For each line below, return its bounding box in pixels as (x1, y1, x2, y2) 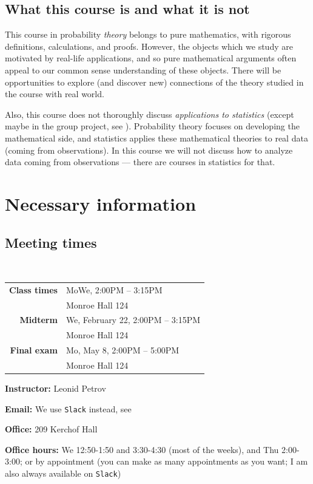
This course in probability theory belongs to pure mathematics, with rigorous (5, 28, 291, 41)
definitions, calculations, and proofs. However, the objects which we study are (5, 39, 293, 52)
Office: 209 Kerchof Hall (5, 423, 98, 435)
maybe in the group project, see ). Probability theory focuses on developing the (5, 120, 300, 132)
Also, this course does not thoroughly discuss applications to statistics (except (5, 107, 294, 120)
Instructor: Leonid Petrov (5, 381, 106, 394)
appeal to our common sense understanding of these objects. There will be (5, 63, 281, 76)
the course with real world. (5, 87, 104, 100)
